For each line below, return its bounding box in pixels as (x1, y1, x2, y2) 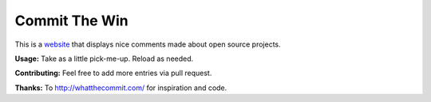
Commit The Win (14, 12, 129, 29)
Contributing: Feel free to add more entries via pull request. (14, 68, 212, 78)
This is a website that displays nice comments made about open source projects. (14, 40, 281, 49)
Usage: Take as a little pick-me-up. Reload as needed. (14, 54, 194, 63)
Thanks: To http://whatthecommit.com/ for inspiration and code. (14, 83, 227, 93)
